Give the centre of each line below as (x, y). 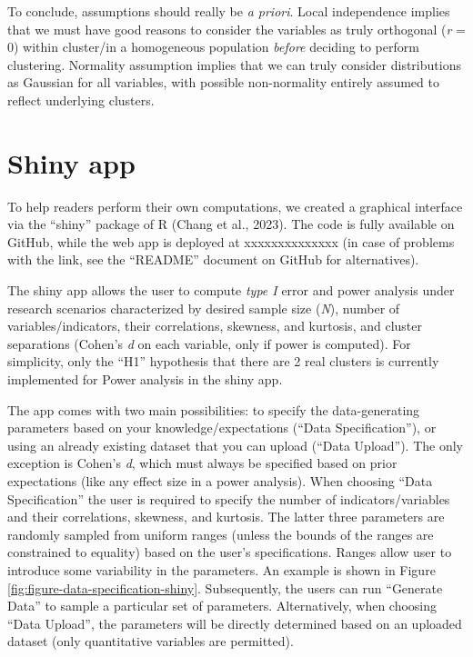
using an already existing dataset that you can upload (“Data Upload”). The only (236, 445)
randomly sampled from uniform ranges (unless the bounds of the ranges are (221, 534)
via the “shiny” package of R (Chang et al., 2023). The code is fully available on (231, 224)
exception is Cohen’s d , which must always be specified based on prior (202, 463)
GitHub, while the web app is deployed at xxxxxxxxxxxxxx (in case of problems (231, 241)
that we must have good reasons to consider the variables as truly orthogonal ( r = (236, 29)
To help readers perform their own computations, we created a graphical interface (235, 206)
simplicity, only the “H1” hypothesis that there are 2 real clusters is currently (223, 361)
